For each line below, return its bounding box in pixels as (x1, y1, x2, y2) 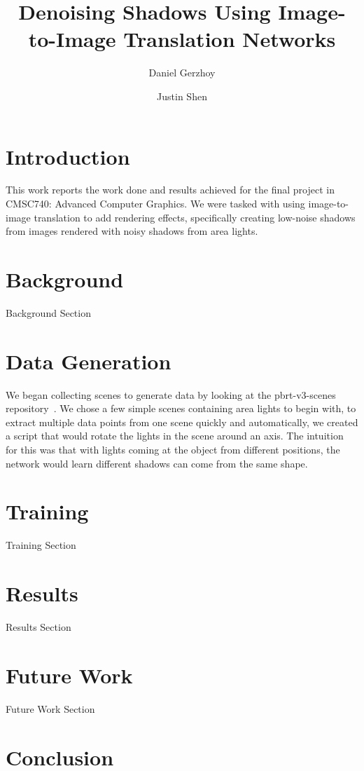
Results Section (6, 620, 71, 634)
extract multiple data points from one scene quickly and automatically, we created (6, 414, 358, 429)
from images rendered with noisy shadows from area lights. (6, 224, 258, 238)
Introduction (6, 142, 130, 170)
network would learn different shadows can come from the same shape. (6, 456, 308, 470)
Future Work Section (6, 701, 95, 716)
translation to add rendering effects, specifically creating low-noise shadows (34, 210, 356, 224)
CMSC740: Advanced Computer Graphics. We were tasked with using (6, 196, 305, 211)
